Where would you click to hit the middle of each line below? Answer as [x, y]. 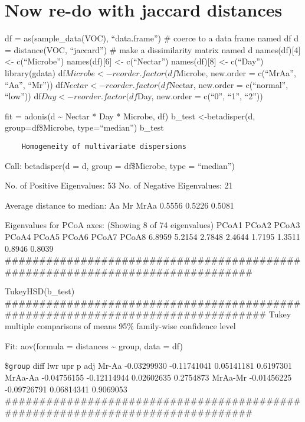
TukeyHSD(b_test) [40, 291]
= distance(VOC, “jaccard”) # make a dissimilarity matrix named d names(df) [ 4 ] [153, 49]
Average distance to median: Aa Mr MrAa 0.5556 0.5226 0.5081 [119, 205]
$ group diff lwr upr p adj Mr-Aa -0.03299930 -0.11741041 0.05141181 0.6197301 [149, 366]
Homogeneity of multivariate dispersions [104, 146]
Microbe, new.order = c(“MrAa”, [236, 72]
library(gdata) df [35, 72]
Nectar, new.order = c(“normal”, [229, 84]
